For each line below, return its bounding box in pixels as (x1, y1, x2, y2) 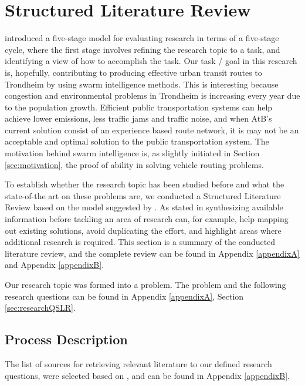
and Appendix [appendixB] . (5, 259, 104, 271)
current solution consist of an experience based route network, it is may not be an (5, 123, 299, 136)
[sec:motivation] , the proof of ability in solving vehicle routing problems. (5, 158, 264, 170)
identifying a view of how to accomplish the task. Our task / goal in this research (5, 55, 297, 67)
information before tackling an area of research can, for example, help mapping (5, 213, 289, 225)
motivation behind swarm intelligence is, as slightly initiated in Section (5, 147, 260, 159)
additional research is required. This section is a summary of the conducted (5, 236, 276, 248)
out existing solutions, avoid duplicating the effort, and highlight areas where (5, 224, 282, 236)
